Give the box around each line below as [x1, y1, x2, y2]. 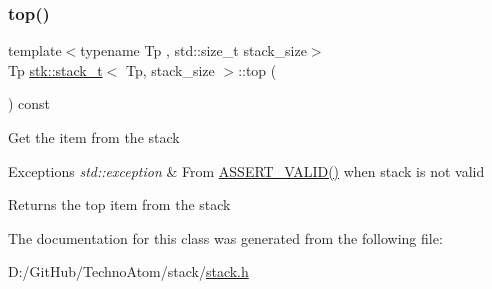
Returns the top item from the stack [8, 194, 231, 215]
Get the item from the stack [8, 127, 180, 147]
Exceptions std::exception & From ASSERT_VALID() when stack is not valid [8, 160, 485, 181]
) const [8, 93, 51, 114]
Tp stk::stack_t [8, 59, 103, 80]
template [8, 40, 62, 61]
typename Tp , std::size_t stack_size [80, 40, 307, 61]
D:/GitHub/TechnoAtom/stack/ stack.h [8, 261, 249, 282]
